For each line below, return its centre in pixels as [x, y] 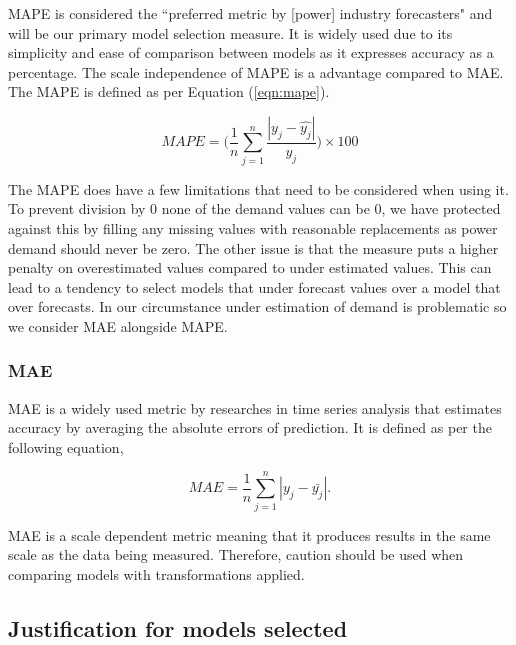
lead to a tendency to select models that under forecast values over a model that [254, 286]
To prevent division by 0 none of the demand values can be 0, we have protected [254, 208]
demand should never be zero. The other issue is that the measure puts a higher [253, 247]
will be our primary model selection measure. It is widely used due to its [230, 32]
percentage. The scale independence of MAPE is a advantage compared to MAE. [256, 71]
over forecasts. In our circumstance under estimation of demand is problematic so [257, 306]
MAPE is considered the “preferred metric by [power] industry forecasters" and [250, 13]
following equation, [66, 446]
